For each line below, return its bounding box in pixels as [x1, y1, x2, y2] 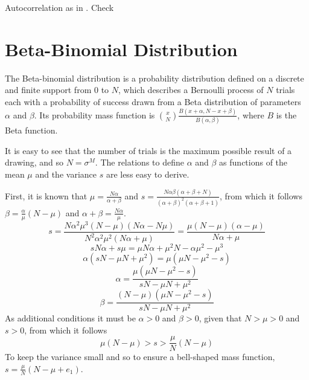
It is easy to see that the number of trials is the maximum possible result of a [5, 144, 292, 156]
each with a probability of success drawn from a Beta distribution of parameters [5, 95, 301, 108]
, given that [199, 312, 242, 324]
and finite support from [5, 83, 92, 96]
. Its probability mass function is [34, 108, 155, 121]
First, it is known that [5, 189, 88, 202]
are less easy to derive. [106, 167, 190, 180]
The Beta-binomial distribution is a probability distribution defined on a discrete [5, 71, 304, 84]
